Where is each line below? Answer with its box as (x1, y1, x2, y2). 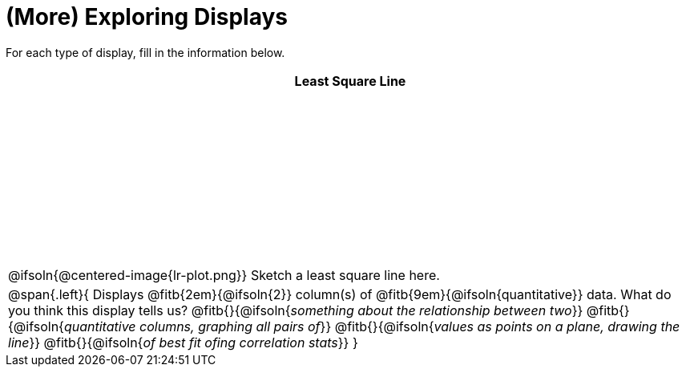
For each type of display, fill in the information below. (6, 45, 285, 59)
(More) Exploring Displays (6, 3, 288, 30)
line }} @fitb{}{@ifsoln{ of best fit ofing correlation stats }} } (8, 334, 358, 351)
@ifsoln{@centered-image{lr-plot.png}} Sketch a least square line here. (8, 266, 440, 283)
